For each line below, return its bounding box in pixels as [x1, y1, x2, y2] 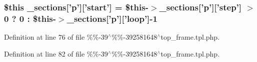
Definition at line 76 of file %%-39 [4, 32, 108, 42]
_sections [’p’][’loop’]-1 [66, 12, 158, 24]
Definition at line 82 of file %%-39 [4, 48, 108, 59]
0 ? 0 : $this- [4, 12, 56, 24]
